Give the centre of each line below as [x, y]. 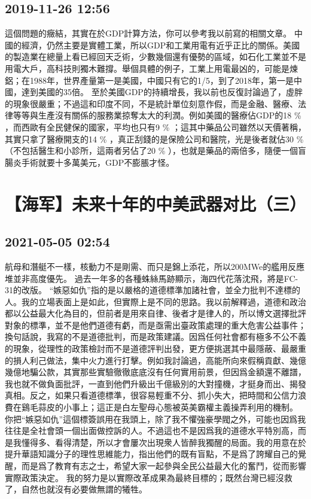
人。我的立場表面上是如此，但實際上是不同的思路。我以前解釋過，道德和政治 [155, 301]
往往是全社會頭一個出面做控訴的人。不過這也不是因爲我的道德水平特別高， [151, 430]
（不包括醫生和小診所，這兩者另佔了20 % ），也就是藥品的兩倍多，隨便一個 [151, 150]
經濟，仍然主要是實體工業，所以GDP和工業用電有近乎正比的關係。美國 [161, 45]
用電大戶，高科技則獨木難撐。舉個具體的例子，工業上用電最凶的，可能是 [147, 68]
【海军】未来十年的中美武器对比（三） [156, 203]
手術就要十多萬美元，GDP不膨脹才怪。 [98, 162]
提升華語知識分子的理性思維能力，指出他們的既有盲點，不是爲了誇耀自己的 [151, 454]
